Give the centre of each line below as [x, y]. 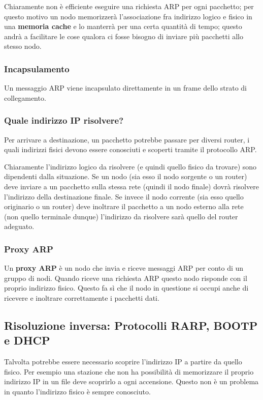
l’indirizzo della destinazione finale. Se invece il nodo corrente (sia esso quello [124, 196]
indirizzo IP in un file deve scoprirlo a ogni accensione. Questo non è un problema [131, 381]
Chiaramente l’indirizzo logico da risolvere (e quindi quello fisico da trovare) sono [130, 166]
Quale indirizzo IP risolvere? [64, 120]
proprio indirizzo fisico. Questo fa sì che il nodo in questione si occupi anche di [126, 288]
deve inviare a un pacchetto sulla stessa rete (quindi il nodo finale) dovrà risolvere [131, 186]
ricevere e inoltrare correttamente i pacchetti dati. [82, 297]
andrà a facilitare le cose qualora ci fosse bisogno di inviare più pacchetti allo [124, 36]
